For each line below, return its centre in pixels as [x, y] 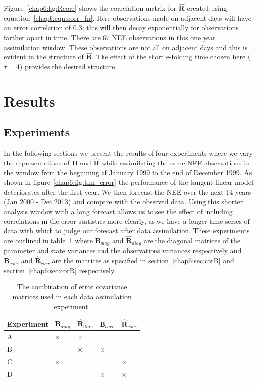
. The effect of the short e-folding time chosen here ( [171, 57]
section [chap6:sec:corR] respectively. [60, 270]
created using [207, 8]
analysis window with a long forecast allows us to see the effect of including [118, 211]
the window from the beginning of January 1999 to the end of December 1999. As [128, 172]
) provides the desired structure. [68, 66]
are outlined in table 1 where [48, 240]
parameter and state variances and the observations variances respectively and [123, 250]
